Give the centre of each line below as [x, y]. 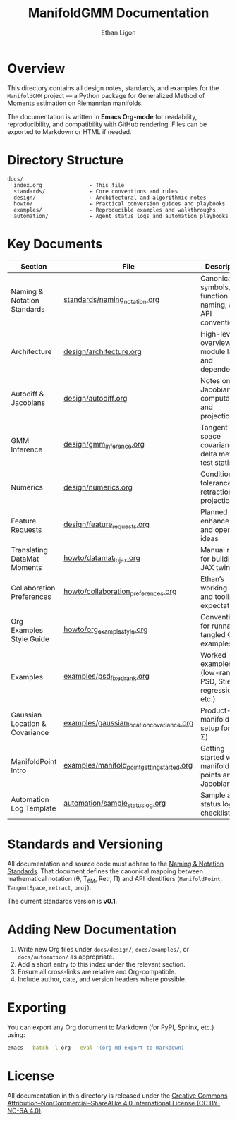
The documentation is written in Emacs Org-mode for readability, [102, 116]
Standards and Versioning [85, 844]
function [214, 296]
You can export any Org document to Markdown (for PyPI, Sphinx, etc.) [111, 1027]
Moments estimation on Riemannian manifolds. [75, 103]
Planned [214, 511]
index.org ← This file [69, 185]
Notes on [215, 380]
